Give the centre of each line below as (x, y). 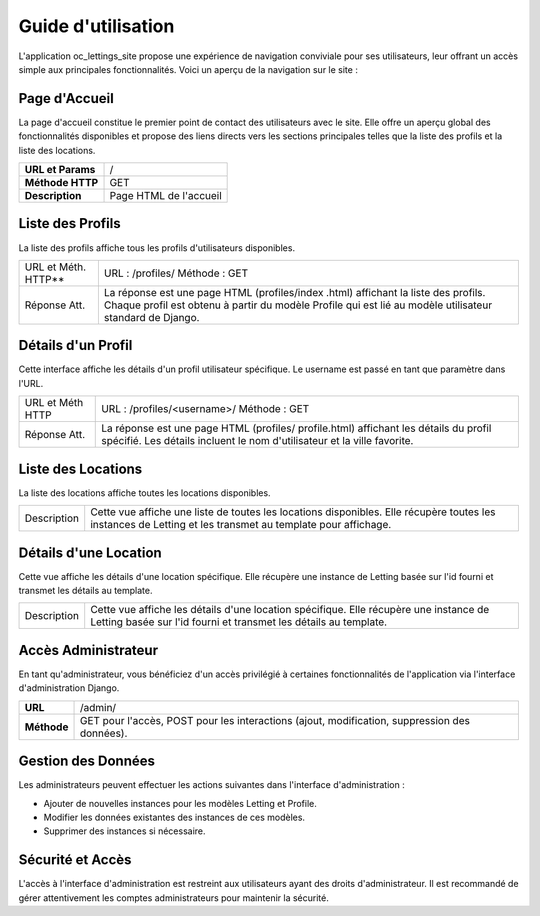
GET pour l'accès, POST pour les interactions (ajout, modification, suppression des (274, 720)
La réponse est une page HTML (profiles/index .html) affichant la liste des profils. (294, 292)
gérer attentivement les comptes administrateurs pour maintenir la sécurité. (173, 897)
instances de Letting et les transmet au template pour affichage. (241, 525)
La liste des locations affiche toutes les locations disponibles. (144, 492)
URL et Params (60, 170)
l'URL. (31, 383)
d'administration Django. (69, 688)
